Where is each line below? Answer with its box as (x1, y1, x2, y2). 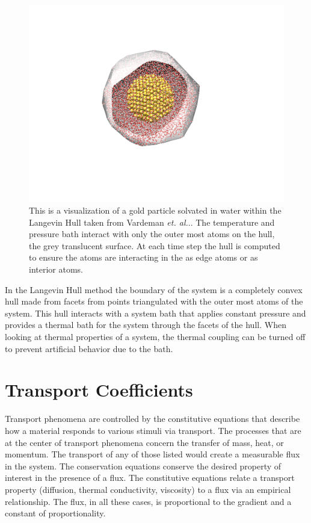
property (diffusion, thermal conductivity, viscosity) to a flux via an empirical (5, 483, 291, 495)
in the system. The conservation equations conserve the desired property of (5, 459, 282, 472)
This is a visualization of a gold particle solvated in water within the (29, 204, 282, 217)
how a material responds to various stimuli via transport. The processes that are (5, 424, 301, 436)
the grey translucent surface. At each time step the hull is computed (29, 239, 280, 252)
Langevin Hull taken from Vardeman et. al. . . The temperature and (29, 215, 275, 228)
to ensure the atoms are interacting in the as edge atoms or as (29, 251, 258, 264)
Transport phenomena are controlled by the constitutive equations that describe (5, 412, 300, 425)
